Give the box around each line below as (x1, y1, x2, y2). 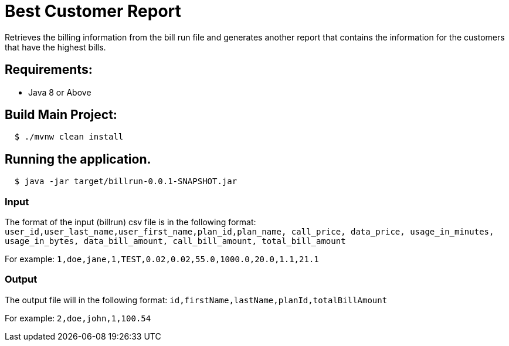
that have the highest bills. (5, 42, 106, 52)
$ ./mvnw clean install (14, 132, 124, 142)
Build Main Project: (5, 107, 117, 123)
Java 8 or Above (28, 87, 91, 97)
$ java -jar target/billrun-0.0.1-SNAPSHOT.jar (14, 177, 237, 186)
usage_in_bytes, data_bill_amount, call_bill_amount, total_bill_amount (5, 236, 346, 246)
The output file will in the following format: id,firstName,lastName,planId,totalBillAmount (5, 294, 388, 305)
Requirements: (5, 62, 93, 77)
